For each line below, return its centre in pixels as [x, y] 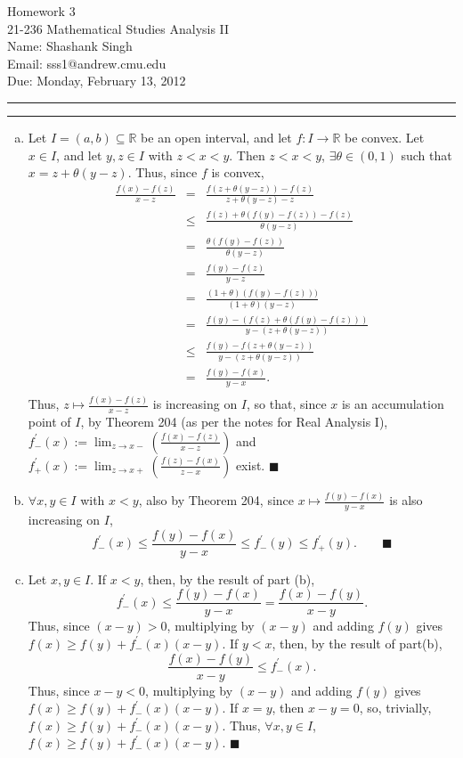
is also [406, 500]
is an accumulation [393, 404]
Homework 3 [41, 11]
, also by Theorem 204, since [216, 500]
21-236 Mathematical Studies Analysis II [118, 28]
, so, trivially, [395, 708]
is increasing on [195, 404]
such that [426, 155]
